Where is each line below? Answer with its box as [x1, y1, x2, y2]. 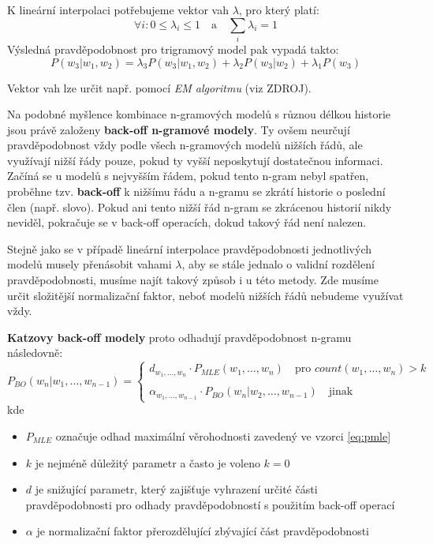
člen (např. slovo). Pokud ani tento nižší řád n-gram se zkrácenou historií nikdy [7, 198, 392, 215]
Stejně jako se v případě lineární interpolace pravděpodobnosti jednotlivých [7, 240, 371, 257]
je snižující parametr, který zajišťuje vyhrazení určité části [35, 481, 318, 497]
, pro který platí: [238, 2, 319, 17]
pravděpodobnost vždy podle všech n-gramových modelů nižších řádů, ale [7, 137, 363, 153]
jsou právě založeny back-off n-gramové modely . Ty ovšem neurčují [7, 121, 350, 137]
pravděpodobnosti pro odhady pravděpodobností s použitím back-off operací [25, 496, 395, 512]
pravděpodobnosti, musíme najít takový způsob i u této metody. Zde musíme [7, 272, 379, 288]
